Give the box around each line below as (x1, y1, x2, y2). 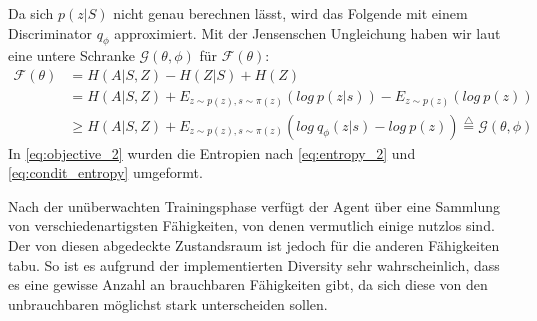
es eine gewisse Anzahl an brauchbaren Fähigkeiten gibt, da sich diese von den (8, 274, 488, 295)
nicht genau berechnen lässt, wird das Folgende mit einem (113, 3, 468, 23)
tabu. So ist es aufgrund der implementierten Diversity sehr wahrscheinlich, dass (8, 254, 500, 275)
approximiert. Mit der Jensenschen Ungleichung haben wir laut (114, 22, 501, 43)
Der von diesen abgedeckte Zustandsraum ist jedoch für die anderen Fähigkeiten (8, 234, 500, 255)
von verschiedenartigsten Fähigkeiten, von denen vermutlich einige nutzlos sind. (8, 215, 495, 236)
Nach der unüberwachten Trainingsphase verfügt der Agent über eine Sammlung (8, 195, 500, 216)
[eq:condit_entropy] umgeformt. (8, 162, 203, 183)
